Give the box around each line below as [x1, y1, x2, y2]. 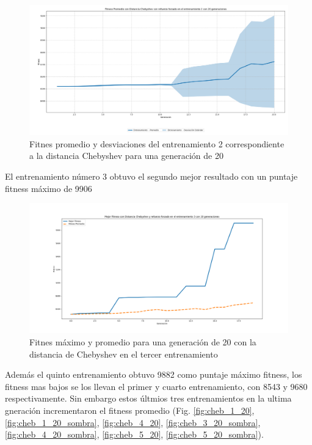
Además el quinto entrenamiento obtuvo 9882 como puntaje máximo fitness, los [5, 368, 302, 381]
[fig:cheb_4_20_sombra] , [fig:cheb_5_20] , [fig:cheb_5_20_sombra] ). [5, 428, 264, 441]
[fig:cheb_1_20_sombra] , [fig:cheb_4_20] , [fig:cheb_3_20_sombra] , [5, 416, 261, 428]
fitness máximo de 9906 [5, 182, 92, 194]
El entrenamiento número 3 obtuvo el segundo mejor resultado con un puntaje [5, 170, 298, 183]
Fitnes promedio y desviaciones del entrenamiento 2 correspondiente [29, 137, 285, 150]
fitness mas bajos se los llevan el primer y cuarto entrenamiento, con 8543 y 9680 [5, 380, 308, 392]
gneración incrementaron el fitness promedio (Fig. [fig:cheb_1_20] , [5, 404, 255, 416]
